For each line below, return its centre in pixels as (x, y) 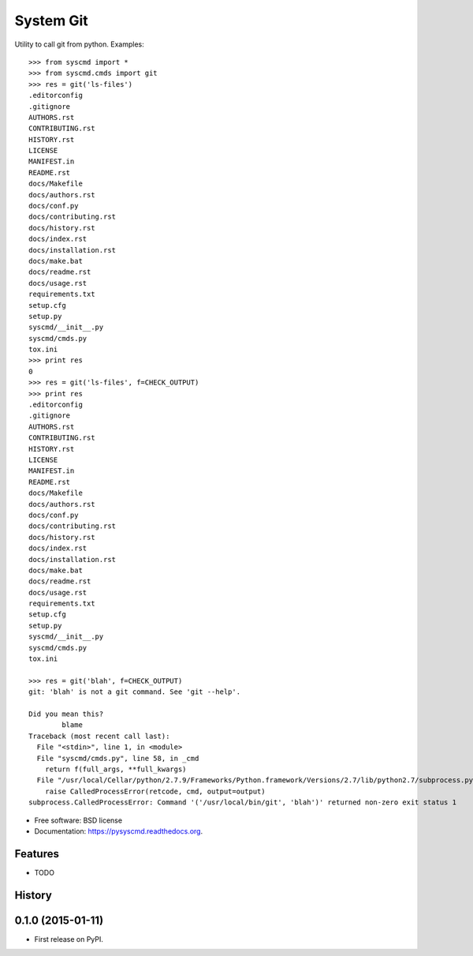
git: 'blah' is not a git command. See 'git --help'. (134, 692)
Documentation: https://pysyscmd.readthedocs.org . (119, 831)
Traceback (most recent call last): (99, 736)
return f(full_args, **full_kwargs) (115, 769)
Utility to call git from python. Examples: (80, 44)
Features (37, 854)
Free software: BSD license (78, 820)
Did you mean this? (66, 714)
